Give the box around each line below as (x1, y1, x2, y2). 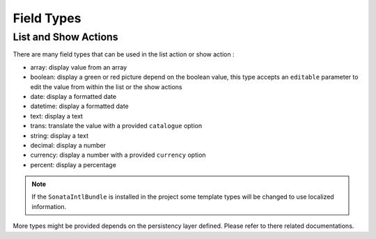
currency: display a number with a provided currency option (30, 151, 206, 160)
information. (31, 202, 67, 210)
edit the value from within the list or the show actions (30, 82, 182, 91)
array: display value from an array (30, 63, 127, 71)
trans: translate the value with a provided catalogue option (30, 122, 202, 130)
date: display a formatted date (30, 92, 117, 100)
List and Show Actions (13, 31, 118, 43)
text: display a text (30, 111, 84, 120)
